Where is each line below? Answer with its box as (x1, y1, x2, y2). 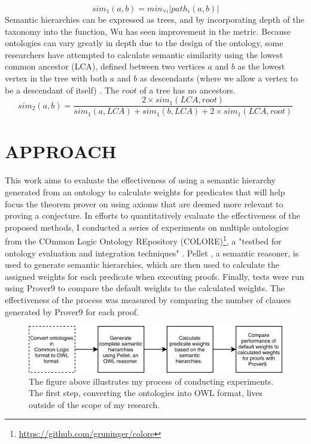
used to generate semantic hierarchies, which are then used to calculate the (5, 258, 279, 271)
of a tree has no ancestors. (139, 83, 236, 96)
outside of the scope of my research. (29, 398, 160, 410)
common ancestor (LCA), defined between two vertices (5, 60, 205, 73)
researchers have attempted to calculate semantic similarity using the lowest (5, 48, 283, 61)
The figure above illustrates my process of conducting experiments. (29, 374, 274, 387)
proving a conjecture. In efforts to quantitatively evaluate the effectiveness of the (5, 209, 300, 222)
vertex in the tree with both (5, 71, 108, 84)
